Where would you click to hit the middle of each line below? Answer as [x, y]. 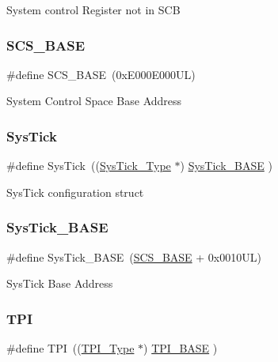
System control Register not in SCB [93, 9]
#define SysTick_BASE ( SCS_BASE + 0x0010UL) [134, 256]
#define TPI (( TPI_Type [70, 348]
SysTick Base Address [60, 283]
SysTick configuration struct [75, 192]
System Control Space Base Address [94, 101]
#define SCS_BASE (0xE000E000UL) [101, 74]
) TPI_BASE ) [181, 348]
